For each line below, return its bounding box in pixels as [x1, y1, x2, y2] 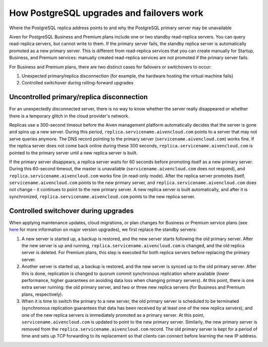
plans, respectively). [21, 291, 63, 297]
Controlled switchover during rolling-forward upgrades [21, 80, 134, 86]
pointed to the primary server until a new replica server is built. [9, 149, 138, 156]
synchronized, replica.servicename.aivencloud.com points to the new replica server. [9, 194, 196, 200]
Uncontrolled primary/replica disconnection [9, 93, 148, 101]
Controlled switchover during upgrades [9, 207, 134, 215]
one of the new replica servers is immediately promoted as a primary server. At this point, [21, 312, 204, 318]
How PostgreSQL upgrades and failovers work [9, 7, 203, 18]
